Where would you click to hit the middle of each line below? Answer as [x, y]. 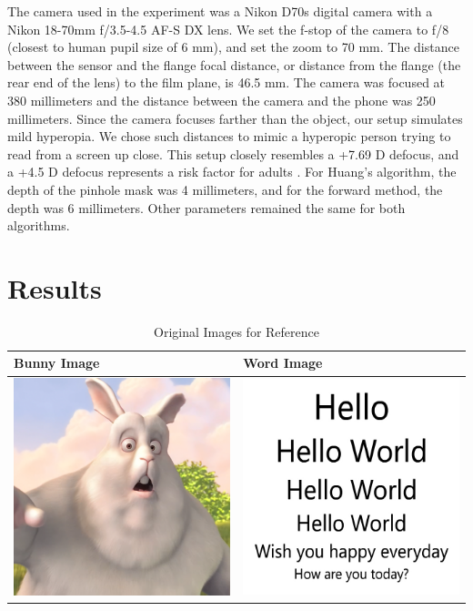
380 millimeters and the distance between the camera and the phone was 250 [221, 100]
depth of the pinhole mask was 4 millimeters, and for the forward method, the [225, 189]
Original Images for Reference [236, 331]
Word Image [283, 363]
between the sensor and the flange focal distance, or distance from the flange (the [234, 64]
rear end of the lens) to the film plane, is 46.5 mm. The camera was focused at [226, 82]
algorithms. [39, 225]
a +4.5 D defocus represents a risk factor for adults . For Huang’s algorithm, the [232, 172]
